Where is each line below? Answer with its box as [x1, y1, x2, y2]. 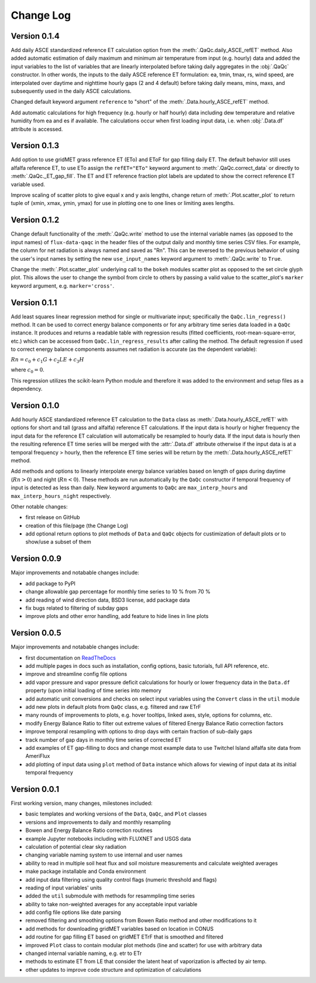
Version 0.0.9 [11, 554, 61, 564]
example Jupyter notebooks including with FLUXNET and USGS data [25, 835, 191, 842]
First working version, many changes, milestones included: [11, 800, 153, 807]
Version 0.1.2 [11, 215, 60, 225]
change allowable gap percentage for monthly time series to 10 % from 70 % [25, 588, 211, 595]
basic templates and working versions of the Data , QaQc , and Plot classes [25, 810, 207, 817]
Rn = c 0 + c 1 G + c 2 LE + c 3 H [11, 356, 84, 364]
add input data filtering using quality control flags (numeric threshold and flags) [25, 876, 217, 883]
